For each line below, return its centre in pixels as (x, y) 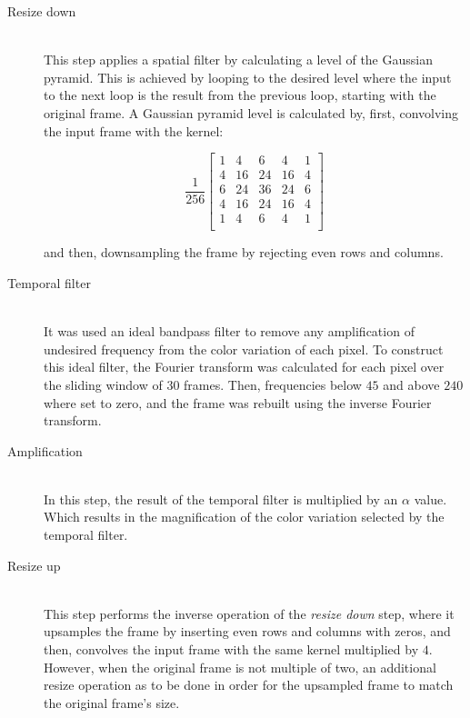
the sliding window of (103, 384)
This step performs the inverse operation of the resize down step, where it (249, 613)
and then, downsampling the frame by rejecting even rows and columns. (244, 252)
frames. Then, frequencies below (273, 384)
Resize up (34, 565)
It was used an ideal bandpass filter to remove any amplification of (229, 331)
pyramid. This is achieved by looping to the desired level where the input (248, 77)
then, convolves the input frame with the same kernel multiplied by (231, 649)
